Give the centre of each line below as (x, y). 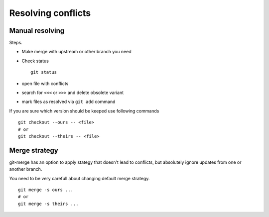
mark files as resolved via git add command (68, 102)
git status (44, 72)
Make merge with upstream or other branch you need (76, 52)
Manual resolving (37, 31)
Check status (35, 61)
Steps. (16, 43)
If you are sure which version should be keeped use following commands (84, 111)
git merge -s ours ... (46, 190)
